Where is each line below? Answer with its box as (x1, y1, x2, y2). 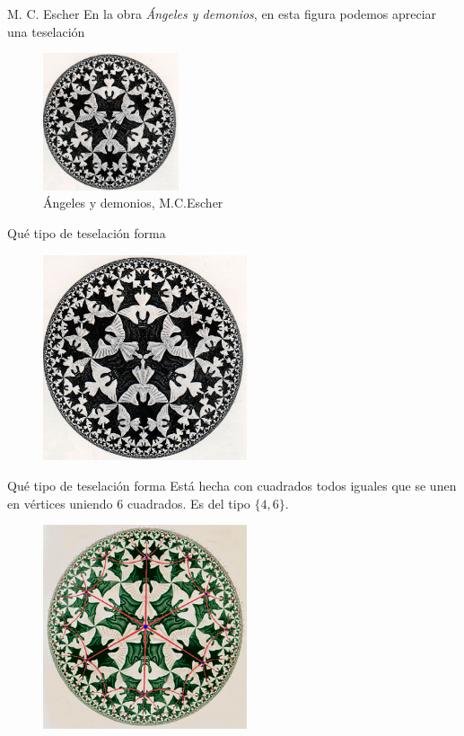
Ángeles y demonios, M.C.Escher (43, 193, 223, 212)
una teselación (7, 22, 85, 40)
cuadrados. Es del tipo (127, 493, 250, 512)
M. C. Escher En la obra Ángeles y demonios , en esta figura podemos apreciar (7, 4, 437, 22)
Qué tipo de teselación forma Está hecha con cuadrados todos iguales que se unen (7, 476, 457, 495)
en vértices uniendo (7, 493, 113, 512)
